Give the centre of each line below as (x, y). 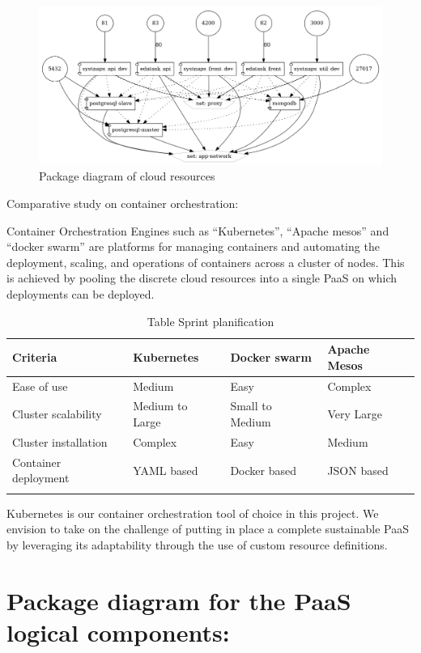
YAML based (166, 470)
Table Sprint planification (210, 321)
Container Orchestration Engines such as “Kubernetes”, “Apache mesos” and (198, 230)
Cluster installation (60, 441)
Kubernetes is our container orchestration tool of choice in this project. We (193, 513)
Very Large (355, 414)
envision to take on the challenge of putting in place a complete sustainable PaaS (208, 529)
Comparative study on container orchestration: (123, 204)
